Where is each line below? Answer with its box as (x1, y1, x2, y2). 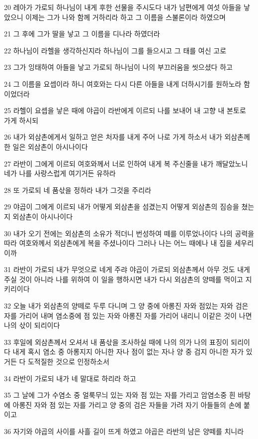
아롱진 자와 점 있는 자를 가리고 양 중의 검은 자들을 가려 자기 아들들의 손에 (12, 399, 242, 410)
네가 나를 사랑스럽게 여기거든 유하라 (4, 168, 116, 178)
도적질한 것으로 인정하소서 (27, 356, 109, 367)
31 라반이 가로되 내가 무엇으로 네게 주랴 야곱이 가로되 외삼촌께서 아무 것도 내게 (4, 264, 250, 275)
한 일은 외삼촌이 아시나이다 (4, 141, 88, 151)
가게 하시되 (4, 115, 39, 125)
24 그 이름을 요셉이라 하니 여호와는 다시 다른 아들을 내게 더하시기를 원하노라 (4, 78, 242, 89)
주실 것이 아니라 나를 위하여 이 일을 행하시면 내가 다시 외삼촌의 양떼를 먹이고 (4, 274, 243, 284)
